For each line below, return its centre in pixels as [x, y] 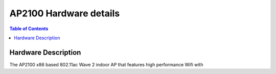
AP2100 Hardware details [65, 13]
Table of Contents [29, 29]
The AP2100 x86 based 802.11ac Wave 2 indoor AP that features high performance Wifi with [106, 64]
